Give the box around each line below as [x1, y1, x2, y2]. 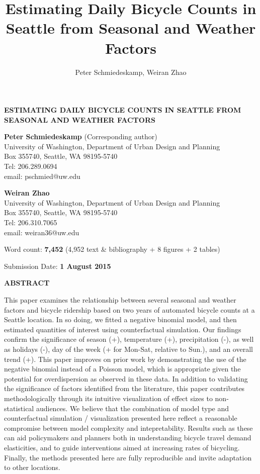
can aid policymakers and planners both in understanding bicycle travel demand [4, 432, 251, 443]
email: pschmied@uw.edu [4, 170, 80, 181]
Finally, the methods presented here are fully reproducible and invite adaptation [4, 452, 252, 462]
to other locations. [4, 462, 60, 472]
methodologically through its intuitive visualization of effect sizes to [4, 393, 213, 403]
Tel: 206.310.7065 [4, 217, 57, 228]
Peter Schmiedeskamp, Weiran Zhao [75, 66, 187, 77]
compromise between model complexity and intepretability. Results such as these [4, 422, 253, 433]
